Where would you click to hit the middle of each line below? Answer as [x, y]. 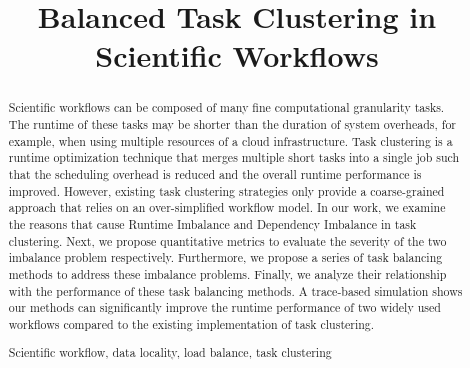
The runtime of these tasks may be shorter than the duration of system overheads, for [232, 124]
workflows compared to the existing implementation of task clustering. [191, 323]
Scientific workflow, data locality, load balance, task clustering [170, 352]
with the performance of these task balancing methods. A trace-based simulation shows [235, 290]
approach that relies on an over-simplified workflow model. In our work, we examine [227, 207]
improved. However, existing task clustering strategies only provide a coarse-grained [226, 190]
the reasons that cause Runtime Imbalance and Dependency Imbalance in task [212, 223]
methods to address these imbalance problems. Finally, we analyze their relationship [227, 273]
